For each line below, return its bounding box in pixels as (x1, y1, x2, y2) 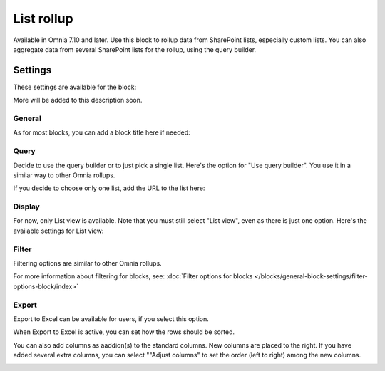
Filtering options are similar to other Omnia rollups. (13, 258, 162, 267)
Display (13, 202, 41, 211)
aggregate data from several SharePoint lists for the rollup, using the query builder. (13, 45, 257, 53)
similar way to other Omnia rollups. (13, 171, 115, 179)
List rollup (13, 11, 74, 26)
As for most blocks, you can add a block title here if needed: (13, 128, 190, 137)
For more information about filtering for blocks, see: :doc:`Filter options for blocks (13, 272, 253, 281)
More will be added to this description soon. (13, 96, 143, 105)
